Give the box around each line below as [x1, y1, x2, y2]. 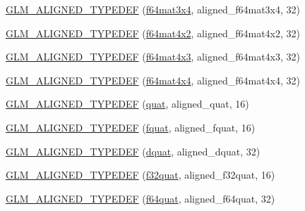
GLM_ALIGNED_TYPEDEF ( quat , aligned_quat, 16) [6, 96, 249, 111]
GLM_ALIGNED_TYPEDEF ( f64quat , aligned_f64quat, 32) [6, 191, 275, 205]
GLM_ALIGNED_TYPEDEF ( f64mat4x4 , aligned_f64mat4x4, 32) [6, 72, 300, 87]
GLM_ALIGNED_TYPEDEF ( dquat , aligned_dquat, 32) [6, 143, 261, 158]
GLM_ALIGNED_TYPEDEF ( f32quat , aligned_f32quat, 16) [6, 167, 275, 182]
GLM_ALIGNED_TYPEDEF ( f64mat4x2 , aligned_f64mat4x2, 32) [6, 25, 300, 40]
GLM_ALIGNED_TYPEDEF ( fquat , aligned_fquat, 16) [6, 120, 256, 134]
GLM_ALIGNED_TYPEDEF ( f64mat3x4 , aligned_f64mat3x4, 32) [6, 2, 300, 16]
